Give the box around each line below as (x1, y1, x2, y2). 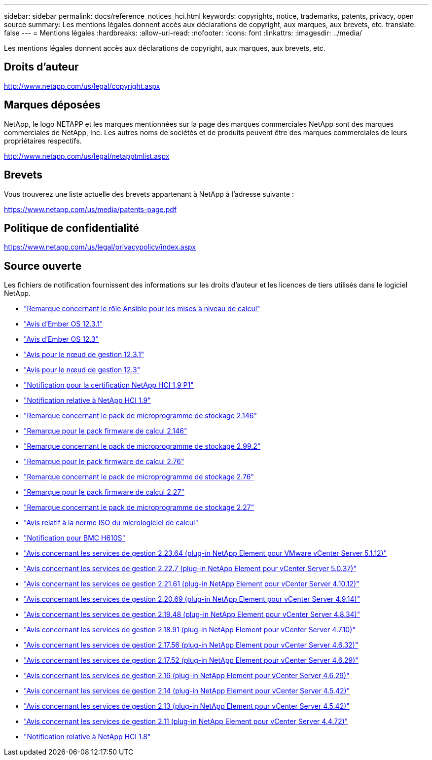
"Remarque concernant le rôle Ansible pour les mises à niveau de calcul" (24, 304, 260, 313)
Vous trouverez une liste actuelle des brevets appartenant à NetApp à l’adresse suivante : (4, 189, 294, 198)
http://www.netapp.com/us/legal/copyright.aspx (4, 81, 160, 90)
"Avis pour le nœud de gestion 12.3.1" (24, 350, 144, 359)
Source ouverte (4, 259, 82, 272)
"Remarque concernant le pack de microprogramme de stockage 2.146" (24, 411, 257, 420)
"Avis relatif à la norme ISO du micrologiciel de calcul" (24, 518, 198, 527)
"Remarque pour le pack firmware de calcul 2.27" (24, 488, 184, 497)
